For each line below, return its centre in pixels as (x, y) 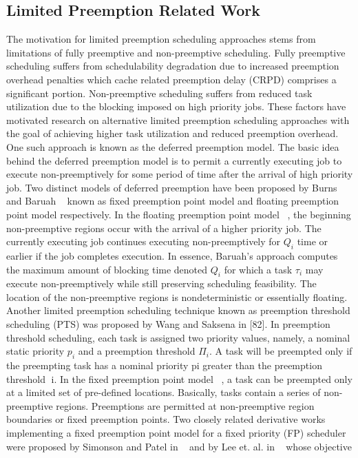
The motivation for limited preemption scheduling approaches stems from (161, 39)
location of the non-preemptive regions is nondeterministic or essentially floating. (177, 296)
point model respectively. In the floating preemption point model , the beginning (179, 214)
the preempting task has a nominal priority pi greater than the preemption (164, 365)
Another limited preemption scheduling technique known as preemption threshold (178, 310)
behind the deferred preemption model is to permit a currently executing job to (174, 160)
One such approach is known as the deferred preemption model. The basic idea (173, 146)
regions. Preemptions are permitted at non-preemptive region (185, 405)
